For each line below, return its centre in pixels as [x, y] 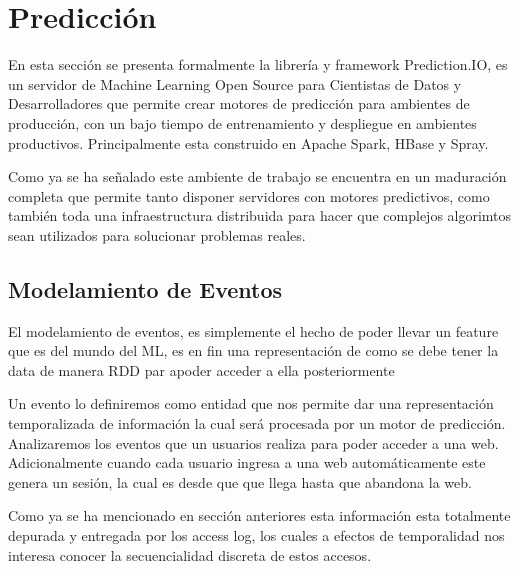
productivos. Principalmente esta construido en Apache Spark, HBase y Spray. [248, 142]
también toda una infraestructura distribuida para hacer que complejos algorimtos [260, 215]
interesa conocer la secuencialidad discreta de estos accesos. [190, 554]
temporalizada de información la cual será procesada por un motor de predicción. [257, 423]
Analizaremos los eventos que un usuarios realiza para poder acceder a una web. [253, 442]
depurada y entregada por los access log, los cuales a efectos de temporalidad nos [256, 535]
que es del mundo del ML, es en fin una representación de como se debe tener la [253, 350]
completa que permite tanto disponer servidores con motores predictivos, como [249, 195]
